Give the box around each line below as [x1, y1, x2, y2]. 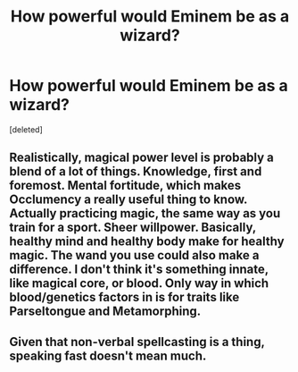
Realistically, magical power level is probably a [9, 150, 275, 165]
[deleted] [9, 123, 43, 135]
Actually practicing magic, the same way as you [9, 206, 281, 221]
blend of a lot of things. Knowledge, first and [9, 164, 262, 180]
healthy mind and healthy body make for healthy [9, 234, 285, 249]
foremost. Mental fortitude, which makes [9, 178, 242, 193]
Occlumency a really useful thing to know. [9, 192, 248, 207]
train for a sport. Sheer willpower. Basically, [9, 220, 257, 235]
